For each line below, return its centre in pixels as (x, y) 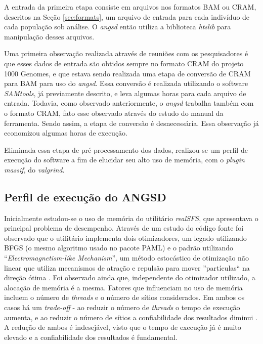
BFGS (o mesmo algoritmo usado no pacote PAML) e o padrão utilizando (119, 248)
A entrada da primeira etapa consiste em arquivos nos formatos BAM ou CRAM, (130, 7)
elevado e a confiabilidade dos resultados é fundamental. (91, 337)
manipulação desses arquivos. (49, 36)
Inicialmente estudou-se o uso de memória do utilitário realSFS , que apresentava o (131, 218)
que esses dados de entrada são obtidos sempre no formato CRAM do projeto (124, 63)
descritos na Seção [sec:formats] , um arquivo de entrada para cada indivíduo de (127, 16)
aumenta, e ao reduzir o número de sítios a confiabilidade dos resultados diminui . (131, 317)
